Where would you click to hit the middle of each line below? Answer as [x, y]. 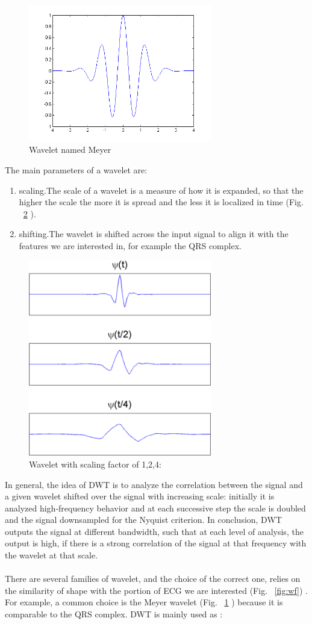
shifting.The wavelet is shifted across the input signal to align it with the [154, 234]
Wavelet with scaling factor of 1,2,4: [95, 464]
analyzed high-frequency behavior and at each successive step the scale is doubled [155, 508]
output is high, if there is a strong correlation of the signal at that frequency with [156, 543]
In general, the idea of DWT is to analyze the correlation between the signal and [154, 484]
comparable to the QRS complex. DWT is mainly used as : [114, 614]
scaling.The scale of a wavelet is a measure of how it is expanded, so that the [161, 190]
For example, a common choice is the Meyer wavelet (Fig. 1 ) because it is [144, 602]
